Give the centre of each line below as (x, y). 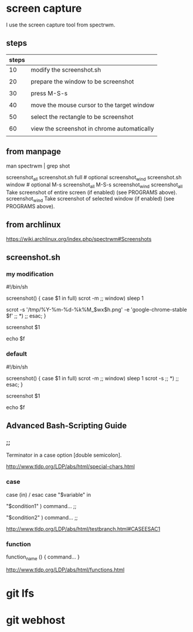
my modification (30, 274)
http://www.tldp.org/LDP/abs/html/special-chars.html (70, 467)
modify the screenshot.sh (66, 69)
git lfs (20, 593)
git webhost (36, 621)
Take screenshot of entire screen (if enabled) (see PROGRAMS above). (92, 192)
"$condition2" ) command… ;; (42, 517)
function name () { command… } (43, 557)
